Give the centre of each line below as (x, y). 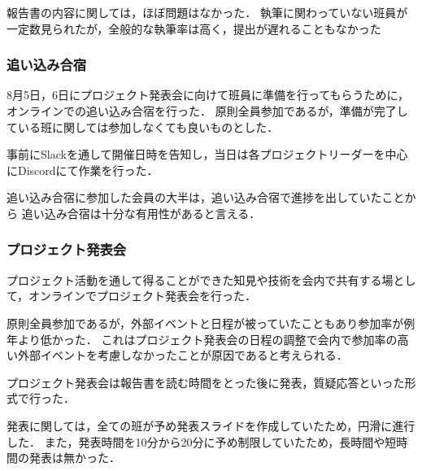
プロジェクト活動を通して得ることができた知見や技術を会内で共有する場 (200, 279)
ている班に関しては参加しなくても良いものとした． (143, 126)
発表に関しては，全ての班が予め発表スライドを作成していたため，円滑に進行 (211, 425)
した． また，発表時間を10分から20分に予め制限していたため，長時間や (196, 441)
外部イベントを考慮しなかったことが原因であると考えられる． (183, 355)
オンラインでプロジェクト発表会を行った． (143, 296)
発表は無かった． (74, 458)
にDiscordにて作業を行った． (83, 170)
